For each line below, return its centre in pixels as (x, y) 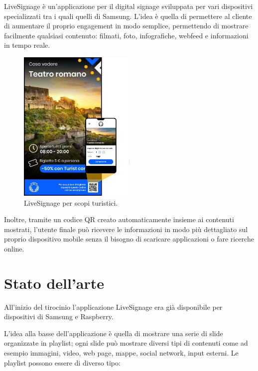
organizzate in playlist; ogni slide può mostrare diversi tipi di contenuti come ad (126, 343)
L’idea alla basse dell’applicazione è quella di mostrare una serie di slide (114, 333)
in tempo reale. (27, 45)
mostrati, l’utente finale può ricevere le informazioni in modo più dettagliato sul (126, 229)
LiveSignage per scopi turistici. (71, 202)
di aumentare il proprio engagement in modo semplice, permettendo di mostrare (126, 26)
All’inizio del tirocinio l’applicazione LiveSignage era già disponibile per (113, 307)
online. (14, 248)
